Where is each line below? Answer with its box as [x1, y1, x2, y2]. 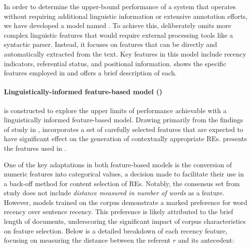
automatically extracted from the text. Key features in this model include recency [4, 48, 247, 58]
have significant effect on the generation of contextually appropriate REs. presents [4, 133, 247, 144]
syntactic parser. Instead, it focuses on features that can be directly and [4, 39, 217, 49]
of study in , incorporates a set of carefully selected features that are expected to [4, 124, 243, 134]
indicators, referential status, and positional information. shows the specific [4, 58, 226, 68]
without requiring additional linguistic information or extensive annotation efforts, [4, 11, 248, 21]
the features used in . [4, 143, 66, 153]
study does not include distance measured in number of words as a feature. [4, 188, 224, 198]
